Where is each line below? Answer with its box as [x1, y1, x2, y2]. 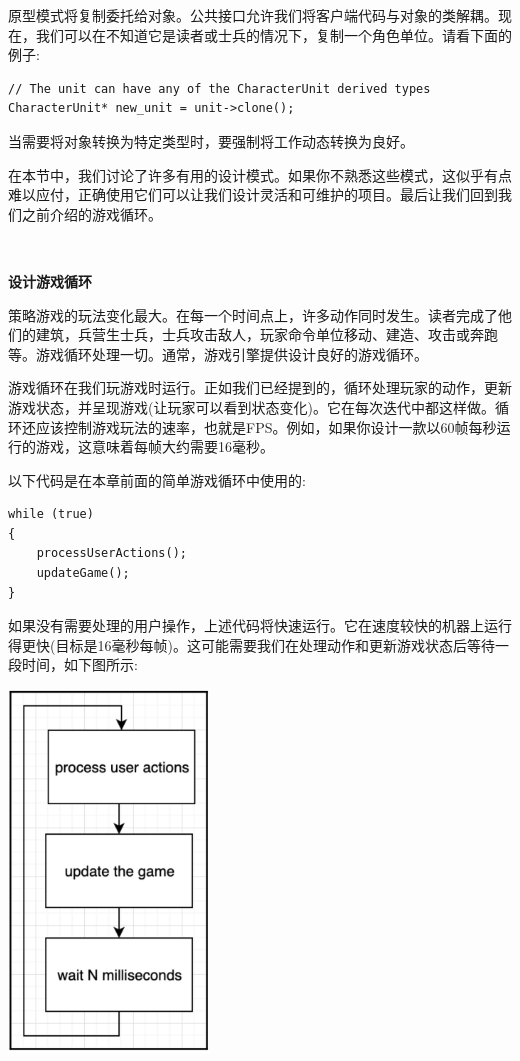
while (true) [8, 507, 94, 522]
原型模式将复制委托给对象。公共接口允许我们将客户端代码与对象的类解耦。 [8, 5, 498, 25]
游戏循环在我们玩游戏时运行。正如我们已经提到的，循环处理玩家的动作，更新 [8, 377, 512, 398]
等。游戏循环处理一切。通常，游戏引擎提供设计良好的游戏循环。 [8, 343, 428, 364]
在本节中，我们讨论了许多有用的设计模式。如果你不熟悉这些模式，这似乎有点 [8, 164, 512, 185]
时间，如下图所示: [21, 654, 138, 675]
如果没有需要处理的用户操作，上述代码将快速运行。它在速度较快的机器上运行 [8, 615, 512, 636]
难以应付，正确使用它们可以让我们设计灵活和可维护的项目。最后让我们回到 [8, 184, 498, 205]
